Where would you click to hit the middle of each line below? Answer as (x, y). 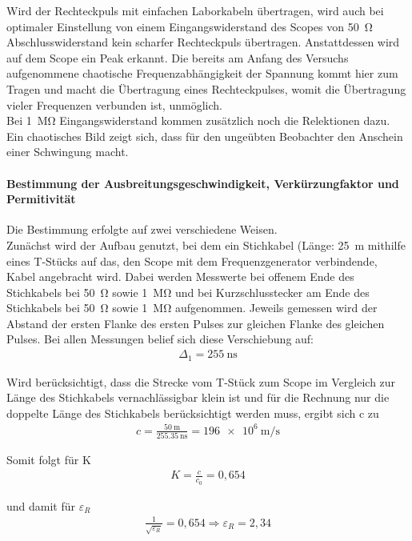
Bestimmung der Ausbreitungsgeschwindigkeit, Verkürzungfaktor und (203, 183)
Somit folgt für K (49, 460)
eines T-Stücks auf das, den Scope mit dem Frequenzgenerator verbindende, (192, 260)
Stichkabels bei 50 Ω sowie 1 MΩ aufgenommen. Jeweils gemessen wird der (192, 308)
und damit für (41, 505)
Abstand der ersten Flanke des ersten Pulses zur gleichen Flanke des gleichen (196, 323)
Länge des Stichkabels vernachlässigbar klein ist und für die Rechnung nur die (198, 397)
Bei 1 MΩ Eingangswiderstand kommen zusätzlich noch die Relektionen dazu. (198, 120)
